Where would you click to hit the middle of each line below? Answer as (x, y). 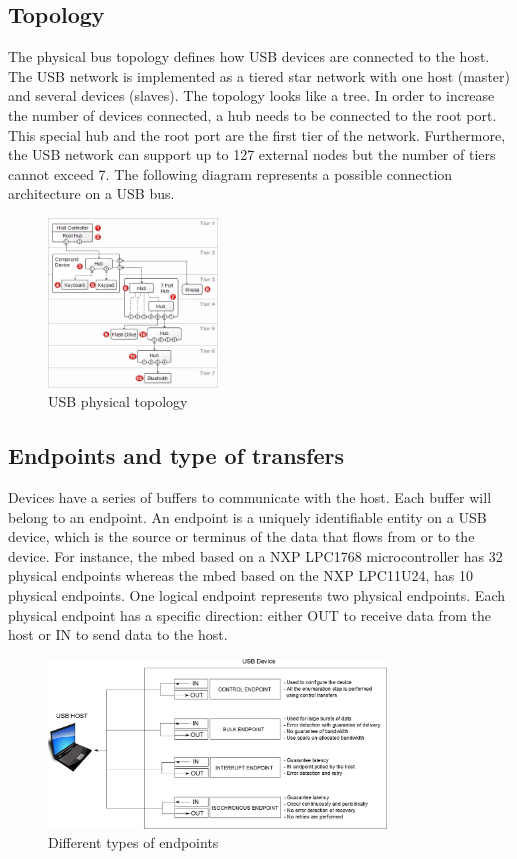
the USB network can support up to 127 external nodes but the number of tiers (252, 154)
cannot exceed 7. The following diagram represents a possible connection (230, 173)
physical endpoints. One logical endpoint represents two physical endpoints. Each (256, 594)
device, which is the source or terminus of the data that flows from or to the (241, 536)
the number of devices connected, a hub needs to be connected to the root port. (252, 114)
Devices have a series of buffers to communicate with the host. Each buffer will (250, 496)
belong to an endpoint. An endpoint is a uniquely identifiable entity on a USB (247, 516)
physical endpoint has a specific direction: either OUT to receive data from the (249, 614)
